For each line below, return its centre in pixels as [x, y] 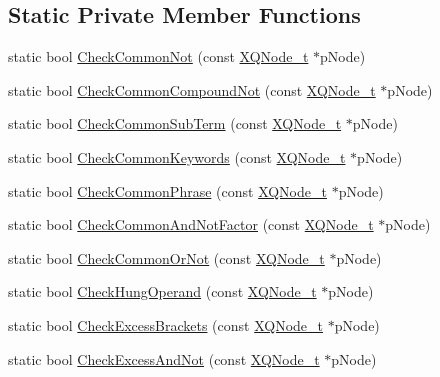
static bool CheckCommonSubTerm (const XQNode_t [175, 123]
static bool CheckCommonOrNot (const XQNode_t [166, 257]
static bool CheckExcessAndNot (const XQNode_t [164, 358]
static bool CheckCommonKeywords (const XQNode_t [177, 156]
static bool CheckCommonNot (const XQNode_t [158, 56]
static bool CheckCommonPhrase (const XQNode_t [167, 190]
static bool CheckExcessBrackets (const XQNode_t [166, 324]
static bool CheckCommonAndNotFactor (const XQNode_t [191, 224]
